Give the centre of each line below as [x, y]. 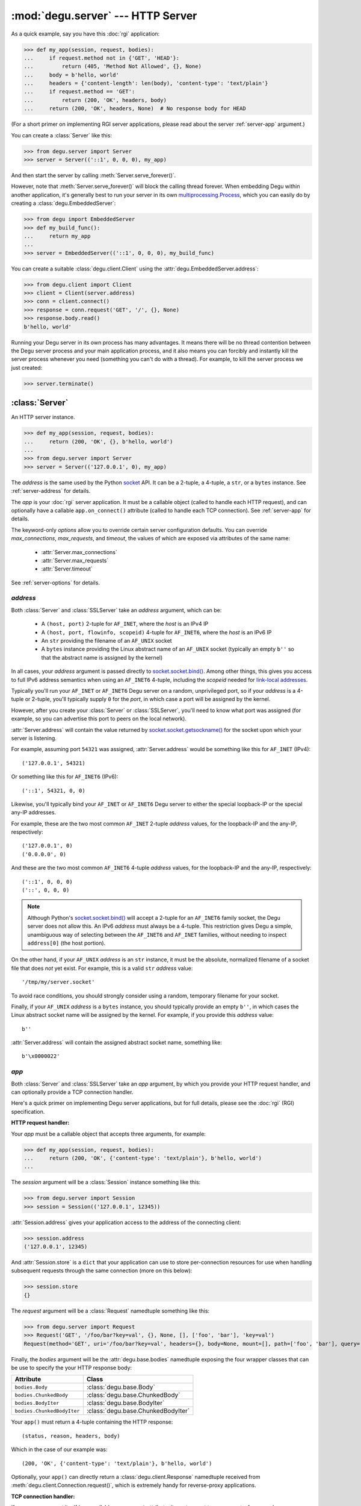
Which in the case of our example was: [59, 1449]
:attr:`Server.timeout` [67, 569]
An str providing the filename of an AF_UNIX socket [106, 641]
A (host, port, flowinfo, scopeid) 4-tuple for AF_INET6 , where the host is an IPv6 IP [156, 632]
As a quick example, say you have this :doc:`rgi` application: [85, 34]
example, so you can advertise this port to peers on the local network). [99, 719]
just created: [26, 367]
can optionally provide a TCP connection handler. [72, 1092]
